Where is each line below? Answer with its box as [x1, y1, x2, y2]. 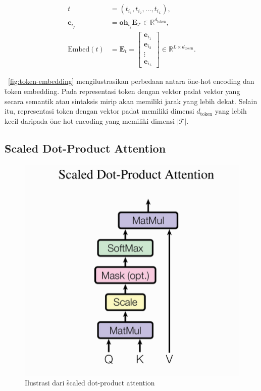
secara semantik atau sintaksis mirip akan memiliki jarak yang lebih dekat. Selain [5, 95, 257, 106]
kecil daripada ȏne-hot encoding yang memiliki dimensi [5, 115, 175, 126]
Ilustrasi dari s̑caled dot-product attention [25, 377, 155, 388]
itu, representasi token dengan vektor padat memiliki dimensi [5, 106, 194, 116]
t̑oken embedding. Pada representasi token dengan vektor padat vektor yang [5, 86, 240, 96]
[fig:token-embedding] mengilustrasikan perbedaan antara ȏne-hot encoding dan [8, 76, 254, 86]
